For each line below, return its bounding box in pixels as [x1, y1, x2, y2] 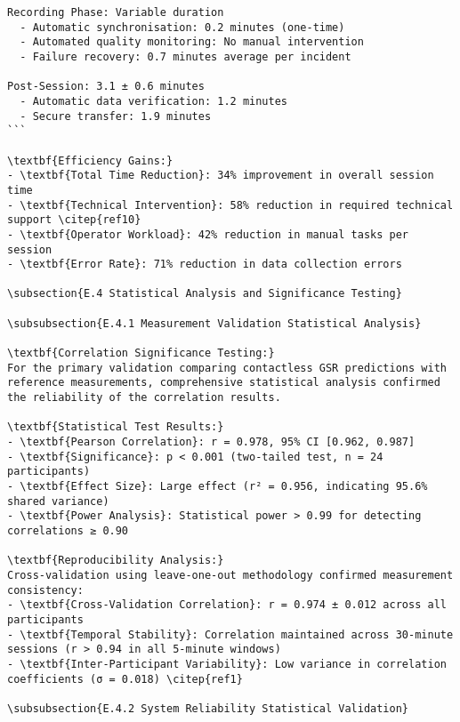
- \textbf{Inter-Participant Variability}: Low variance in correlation [7, 657, 447, 670]
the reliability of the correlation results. [7, 391, 281, 405]
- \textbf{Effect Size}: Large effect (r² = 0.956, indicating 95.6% [7, 480, 428, 493]
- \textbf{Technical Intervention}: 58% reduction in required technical [7, 198, 454, 212]
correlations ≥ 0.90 [7, 524, 129, 537]
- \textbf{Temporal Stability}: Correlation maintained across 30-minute [7, 628, 454, 641]
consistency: [7, 583, 84, 597]
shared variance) [7, 494, 109, 508]
